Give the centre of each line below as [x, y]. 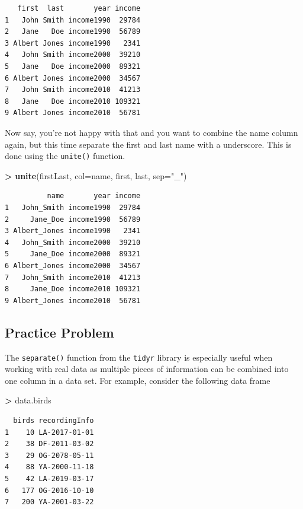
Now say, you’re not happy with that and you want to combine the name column [151, 132]
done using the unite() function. [65, 156]
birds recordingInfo [54, 420]
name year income [94, 196]
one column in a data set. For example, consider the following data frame [138, 380]
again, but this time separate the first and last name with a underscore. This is [148, 144]
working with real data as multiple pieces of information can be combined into [147, 369]
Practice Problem [59, 332]
